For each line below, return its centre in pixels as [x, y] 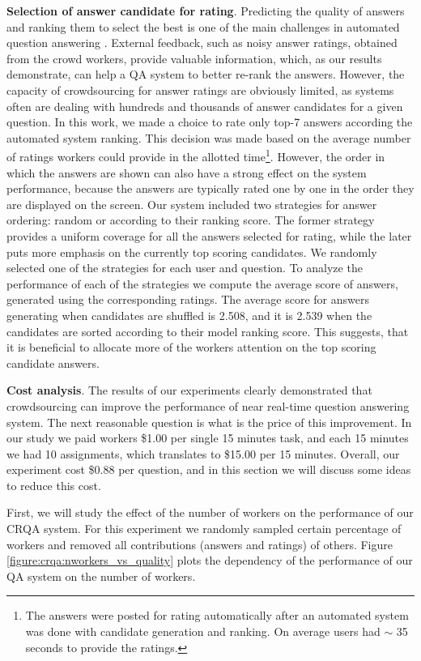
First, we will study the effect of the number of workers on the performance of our [210, 512]
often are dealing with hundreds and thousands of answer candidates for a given [205, 106]
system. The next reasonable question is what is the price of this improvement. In [209, 422]
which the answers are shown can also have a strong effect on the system [187, 172]
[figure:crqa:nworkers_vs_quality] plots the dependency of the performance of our [210, 560]
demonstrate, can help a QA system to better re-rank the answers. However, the [206, 74]
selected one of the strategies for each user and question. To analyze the [185, 268]
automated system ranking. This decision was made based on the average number [209, 137]
